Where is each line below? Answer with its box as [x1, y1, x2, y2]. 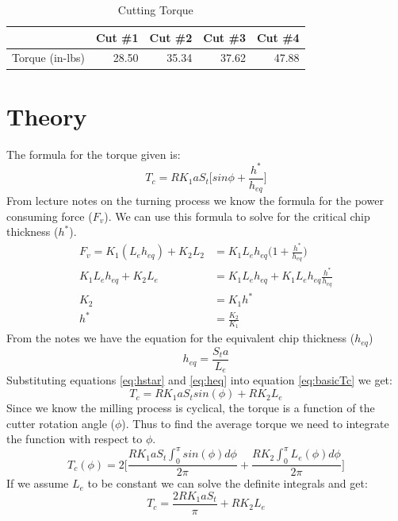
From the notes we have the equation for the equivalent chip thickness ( [6, 330, 355, 346]
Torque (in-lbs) [12, 49, 85, 66]
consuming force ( [6, 207, 93, 224]
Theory [6, 99, 87, 132]
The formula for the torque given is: [6, 145, 181, 162]
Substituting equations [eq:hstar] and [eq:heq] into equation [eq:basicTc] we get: [6, 372, 392, 388]
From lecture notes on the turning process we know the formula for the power [6, 192, 384, 209]
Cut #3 [203, 29, 246, 45]
